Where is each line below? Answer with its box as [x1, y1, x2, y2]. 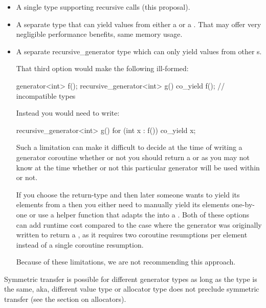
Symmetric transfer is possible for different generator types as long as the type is [4, 273, 257, 284]
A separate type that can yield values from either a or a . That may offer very [16, 18, 261, 29]
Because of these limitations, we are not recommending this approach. [16, 256, 236, 267]
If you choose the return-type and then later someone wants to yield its [16, 189, 240, 200]
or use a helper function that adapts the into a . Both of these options [29, 209, 249, 219]
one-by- [231, 199, 255, 210]
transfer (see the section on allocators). [4, 294, 126, 304]
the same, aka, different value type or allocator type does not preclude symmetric [4, 283, 259, 294]
